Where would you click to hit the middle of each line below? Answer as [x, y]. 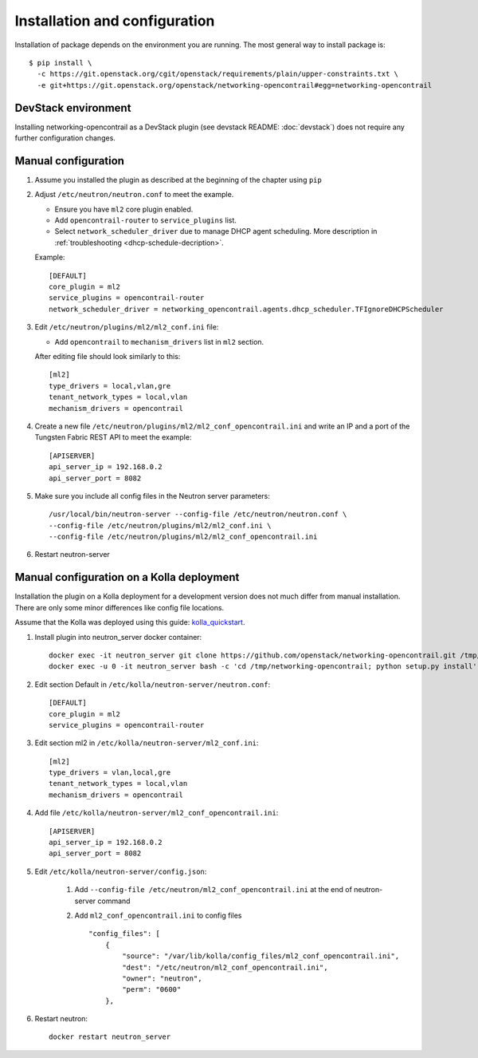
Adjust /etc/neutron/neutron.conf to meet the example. [134, 195]
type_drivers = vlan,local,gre [110, 773]
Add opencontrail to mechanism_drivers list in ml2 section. [159, 341]
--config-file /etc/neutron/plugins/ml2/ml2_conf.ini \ [160, 525]
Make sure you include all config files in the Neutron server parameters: [152, 495]
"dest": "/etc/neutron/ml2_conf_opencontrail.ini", [225, 967]
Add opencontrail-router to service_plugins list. [145, 220]
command [114, 901]
